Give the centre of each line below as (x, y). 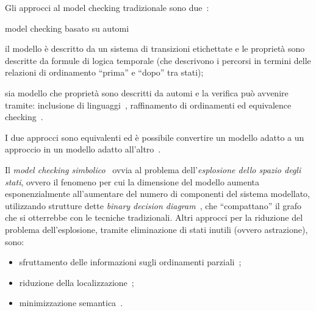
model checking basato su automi (67, 28)
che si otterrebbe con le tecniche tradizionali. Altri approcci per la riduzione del (154, 217)
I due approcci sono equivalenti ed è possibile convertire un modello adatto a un (155, 137)
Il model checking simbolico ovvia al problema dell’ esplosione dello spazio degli (153, 169)
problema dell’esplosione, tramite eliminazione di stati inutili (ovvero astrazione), (156, 229)
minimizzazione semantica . (71, 303)
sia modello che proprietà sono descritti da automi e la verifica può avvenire (147, 92)
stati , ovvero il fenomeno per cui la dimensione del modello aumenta (132, 181)
